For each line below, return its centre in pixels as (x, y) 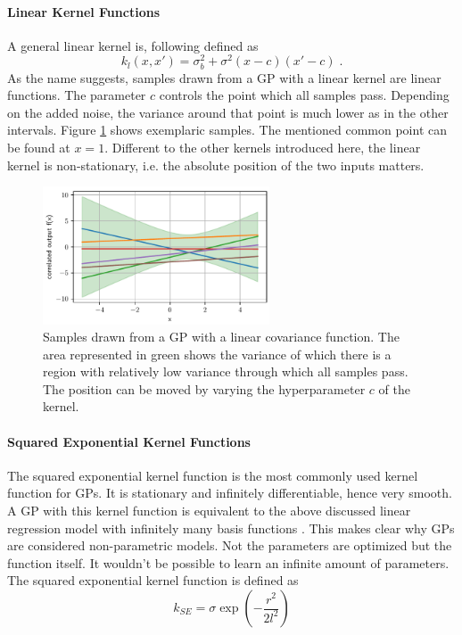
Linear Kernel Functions (83, 11)
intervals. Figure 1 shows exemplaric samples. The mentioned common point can (227, 130)
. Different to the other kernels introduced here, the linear (263, 147)
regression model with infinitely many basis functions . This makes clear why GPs (231, 528)
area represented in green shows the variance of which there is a (217, 354)
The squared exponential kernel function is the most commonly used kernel (213, 475)
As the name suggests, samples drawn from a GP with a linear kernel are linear (224, 77)
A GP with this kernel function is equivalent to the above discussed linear (209, 511)
